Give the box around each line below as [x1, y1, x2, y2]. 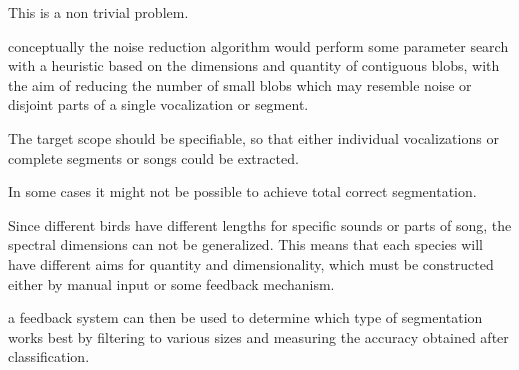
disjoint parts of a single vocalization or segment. [8, 94, 309, 115]
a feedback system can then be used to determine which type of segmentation [8, 307, 483, 328]
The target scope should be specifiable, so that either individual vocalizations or [8, 127, 499, 148]
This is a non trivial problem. [8, 2, 189, 22]
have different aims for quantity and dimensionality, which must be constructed [8, 253, 494, 274]
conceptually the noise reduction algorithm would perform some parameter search [8, 35, 509, 56]
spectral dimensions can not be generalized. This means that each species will [8, 234, 484, 255]
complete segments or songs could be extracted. [8, 147, 299, 168]
